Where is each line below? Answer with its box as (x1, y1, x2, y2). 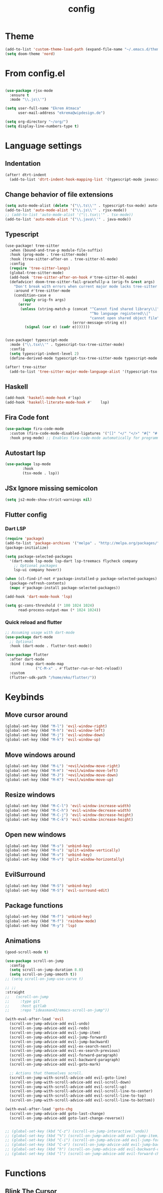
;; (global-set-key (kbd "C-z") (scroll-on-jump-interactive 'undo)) (5, 1129, 149, 1134)
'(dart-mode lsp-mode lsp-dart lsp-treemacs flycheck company (9, 559, 138, 563)
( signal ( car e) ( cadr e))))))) (24, 325, 90, 329)
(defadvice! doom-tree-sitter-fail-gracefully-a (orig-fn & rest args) (9, 279, 155, 284)
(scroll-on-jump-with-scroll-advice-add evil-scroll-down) (9, 1080, 131, 1085)
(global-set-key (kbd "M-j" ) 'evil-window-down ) (5, 733, 105, 738)
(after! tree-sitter (5, 364, 47, 369)
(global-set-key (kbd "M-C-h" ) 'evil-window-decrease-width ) (5, 808, 131, 813)
